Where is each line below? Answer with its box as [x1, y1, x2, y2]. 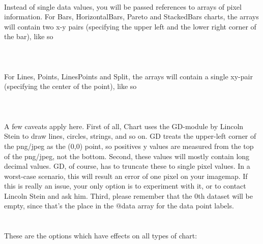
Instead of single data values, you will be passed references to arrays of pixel [4, 1, 242, 12]
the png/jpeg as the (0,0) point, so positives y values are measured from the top [4, 140, 254, 151]
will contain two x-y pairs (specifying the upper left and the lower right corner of [4, 21, 256, 32]
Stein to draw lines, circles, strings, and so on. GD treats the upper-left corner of [4, 131, 256, 141]
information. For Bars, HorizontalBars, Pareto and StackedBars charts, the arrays [4, 11, 259, 22]
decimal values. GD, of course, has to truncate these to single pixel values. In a [4, 161, 250, 171]
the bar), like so [4, 31, 53, 42]
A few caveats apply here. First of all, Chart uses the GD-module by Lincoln [4, 120, 244, 131]
